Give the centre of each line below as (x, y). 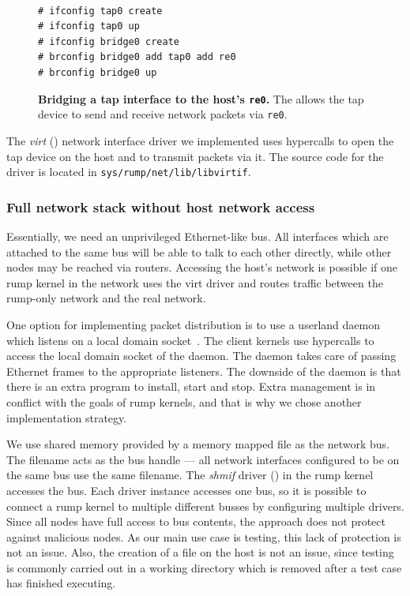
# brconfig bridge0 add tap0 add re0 (137, 57)
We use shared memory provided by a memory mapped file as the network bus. (198, 444)
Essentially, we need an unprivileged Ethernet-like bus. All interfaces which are (197, 236)
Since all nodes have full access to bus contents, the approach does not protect (196, 521)
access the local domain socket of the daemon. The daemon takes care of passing (201, 356)
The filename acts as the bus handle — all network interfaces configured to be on (203, 459)
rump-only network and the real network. (106, 298)
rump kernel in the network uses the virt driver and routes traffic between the (195, 282)
